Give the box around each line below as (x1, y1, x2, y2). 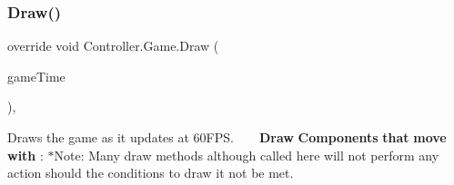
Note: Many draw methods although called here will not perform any (54, 145, 439, 164)
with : (7, 145, 44, 164)
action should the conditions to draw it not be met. (7, 163, 294, 182)
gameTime (7, 66, 66, 85)
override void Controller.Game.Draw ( (7, 36, 219, 55)
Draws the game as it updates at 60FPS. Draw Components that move (7, 128, 447, 146)
